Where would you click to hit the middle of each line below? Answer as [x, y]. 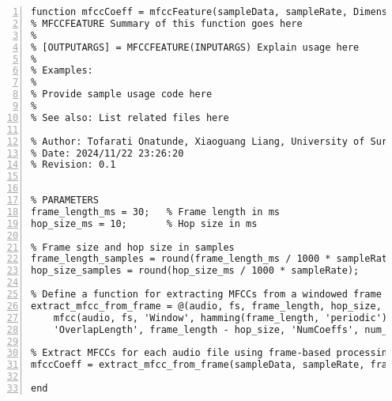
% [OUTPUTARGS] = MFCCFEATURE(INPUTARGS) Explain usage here [195, 47]
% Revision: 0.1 [73, 165]
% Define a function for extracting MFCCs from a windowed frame [206, 294]
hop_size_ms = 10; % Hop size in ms [144, 223]
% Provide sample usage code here [122, 95]
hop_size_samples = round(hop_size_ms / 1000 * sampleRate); [195, 271]
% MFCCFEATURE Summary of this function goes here [167, 23]
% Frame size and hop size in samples [133, 247]
